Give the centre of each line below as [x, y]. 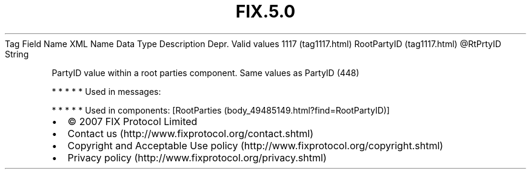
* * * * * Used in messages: [106, 91]
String [17, 54]
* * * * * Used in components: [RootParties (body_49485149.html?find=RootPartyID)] [221, 110]
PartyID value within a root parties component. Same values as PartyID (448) [205, 72]
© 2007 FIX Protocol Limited [132, 121]
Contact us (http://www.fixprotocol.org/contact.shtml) [191, 133]
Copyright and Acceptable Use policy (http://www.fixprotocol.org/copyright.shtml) [255, 145]
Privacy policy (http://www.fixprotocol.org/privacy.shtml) [197, 157]
